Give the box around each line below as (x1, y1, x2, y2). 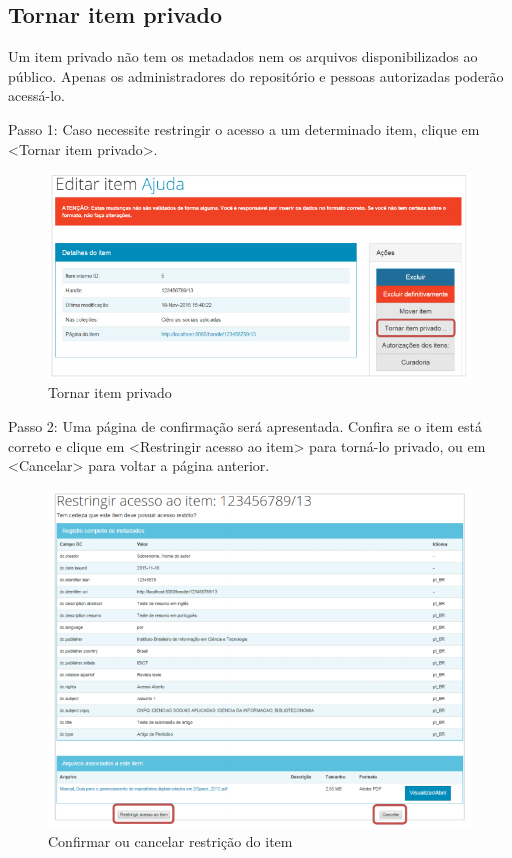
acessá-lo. (8, 85, 65, 106)
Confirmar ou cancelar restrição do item (48, 831, 293, 852)
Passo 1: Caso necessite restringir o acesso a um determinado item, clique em (8, 118, 480, 139)
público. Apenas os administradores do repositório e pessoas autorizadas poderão (8, 65, 504, 86)
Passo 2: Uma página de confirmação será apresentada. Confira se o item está (8, 415, 483, 436)
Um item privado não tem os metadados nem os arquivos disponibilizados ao (8, 46, 478, 67)
